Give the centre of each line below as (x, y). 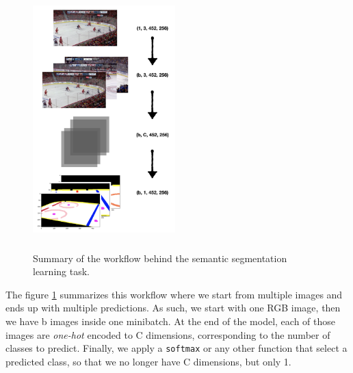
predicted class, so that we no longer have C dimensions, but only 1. (148, 361)
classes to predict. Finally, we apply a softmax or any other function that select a (176, 348)
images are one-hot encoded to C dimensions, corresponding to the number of (168, 334)
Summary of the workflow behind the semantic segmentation (160, 258)
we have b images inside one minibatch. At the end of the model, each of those (171, 321)
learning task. (61, 271)
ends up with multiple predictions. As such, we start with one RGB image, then (173, 308)
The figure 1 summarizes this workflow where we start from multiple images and (174, 294)
